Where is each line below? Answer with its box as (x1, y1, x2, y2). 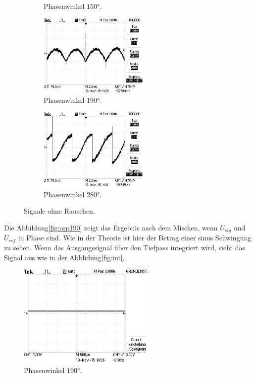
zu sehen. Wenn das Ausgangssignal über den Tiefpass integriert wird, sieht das (4, 242, 245, 252)
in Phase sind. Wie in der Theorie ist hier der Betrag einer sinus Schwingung (18, 232, 252, 243)
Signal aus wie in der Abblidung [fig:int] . (4, 252, 125, 262)
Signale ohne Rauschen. (24, 206, 95, 216)
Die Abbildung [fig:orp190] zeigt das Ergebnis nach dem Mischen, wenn (4, 222, 218, 232)
